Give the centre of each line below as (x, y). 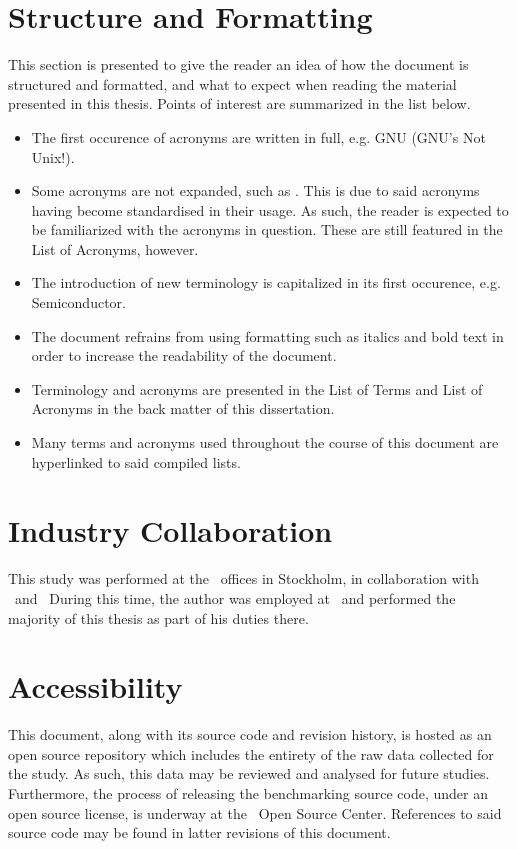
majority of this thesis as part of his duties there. (158, 617)
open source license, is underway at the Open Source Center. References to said (255, 812)
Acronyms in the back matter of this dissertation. (183, 408)
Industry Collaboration (170, 530)
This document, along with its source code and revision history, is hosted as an (250, 734)
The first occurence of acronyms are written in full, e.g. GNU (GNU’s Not (258, 136)
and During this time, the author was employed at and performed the (235, 597)
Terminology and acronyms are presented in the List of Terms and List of (257, 388)
